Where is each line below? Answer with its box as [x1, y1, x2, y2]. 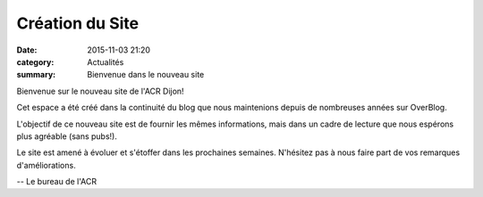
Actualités [87, 56, 124, 67]
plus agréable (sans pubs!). [16, 130, 118, 142]
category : [16, 56, 55, 67]
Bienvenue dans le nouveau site [87, 70, 205, 80]
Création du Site [16, 13, 140, 33]
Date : [16, 45, 38, 55]
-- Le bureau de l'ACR [16, 176, 97, 187]
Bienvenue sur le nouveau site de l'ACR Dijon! [16, 86, 184, 96]
